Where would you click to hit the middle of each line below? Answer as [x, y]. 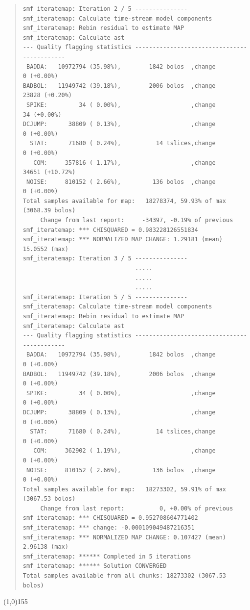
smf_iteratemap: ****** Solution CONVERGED [95, 566]
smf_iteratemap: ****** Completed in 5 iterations [107, 556]
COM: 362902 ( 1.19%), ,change [125, 451]
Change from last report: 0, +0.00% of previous [137, 508]
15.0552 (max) [45, 249]
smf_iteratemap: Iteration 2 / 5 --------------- [105, 9]
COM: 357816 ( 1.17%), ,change [125, 163]
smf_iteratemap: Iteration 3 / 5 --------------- [105, 259]
